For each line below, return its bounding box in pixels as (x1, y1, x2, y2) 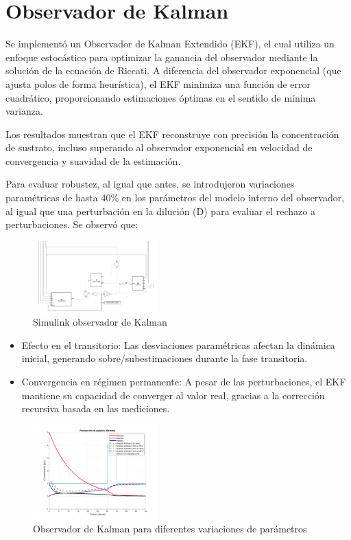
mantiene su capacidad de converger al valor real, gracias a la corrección (21, 387, 325, 402)
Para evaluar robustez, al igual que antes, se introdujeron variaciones (5, 177, 295, 191)
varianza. (5, 104, 43, 118)
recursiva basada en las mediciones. (21, 401, 170, 416)
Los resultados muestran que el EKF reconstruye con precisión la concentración (5, 126, 339, 141)
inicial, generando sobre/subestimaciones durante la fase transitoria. (21, 351, 308, 365)
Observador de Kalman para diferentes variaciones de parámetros (33, 521, 307, 536)
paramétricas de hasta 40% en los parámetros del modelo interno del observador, (5, 190, 345, 205)
